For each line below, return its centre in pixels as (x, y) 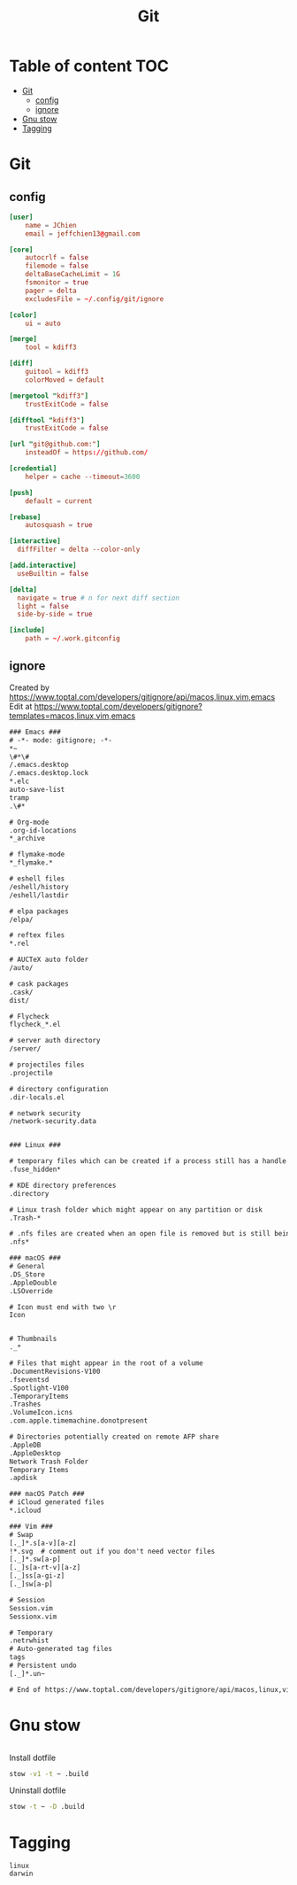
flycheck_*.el (35, 1025)
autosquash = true (59, 525)
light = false (43, 606)
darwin (21, 1874)
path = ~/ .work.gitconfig (73, 639)
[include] (27, 631)
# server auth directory (55, 1041)
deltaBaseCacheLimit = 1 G (73, 275)
